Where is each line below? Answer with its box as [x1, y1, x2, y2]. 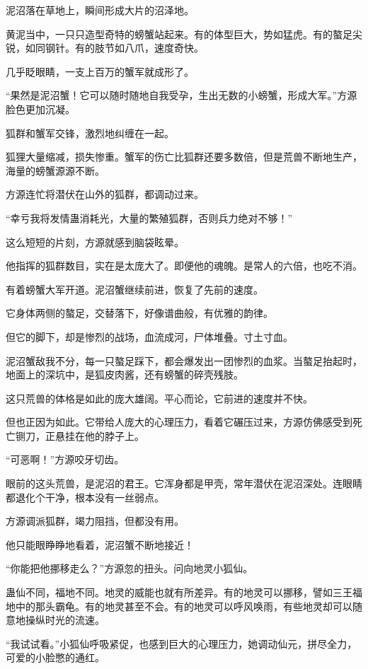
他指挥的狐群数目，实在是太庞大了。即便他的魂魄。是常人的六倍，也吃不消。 [6, 258, 362, 273]
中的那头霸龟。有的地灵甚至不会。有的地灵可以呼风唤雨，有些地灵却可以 [15, 598, 352, 613]
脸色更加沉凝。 [6, 101, 75, 116]
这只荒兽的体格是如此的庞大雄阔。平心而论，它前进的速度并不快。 [6, 390, 313, 405]
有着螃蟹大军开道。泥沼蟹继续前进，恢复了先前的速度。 [6, 281, 263, 296]
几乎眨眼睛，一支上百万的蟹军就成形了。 [6, 64, 194, 78]
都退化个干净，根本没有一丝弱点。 [6, 489, 164, 504]
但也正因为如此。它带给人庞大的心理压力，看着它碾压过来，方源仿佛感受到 [6, 414, 352, 429]
